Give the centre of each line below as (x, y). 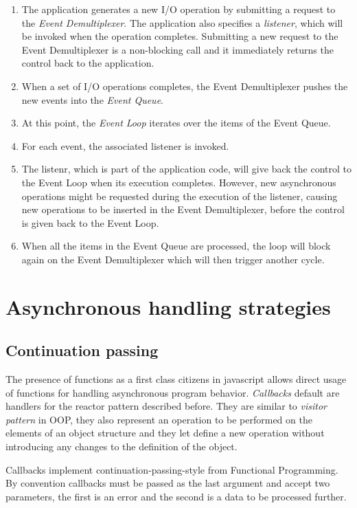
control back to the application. (88, 63)
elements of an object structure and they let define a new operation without (165, 433)
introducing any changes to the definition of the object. (122, 446)
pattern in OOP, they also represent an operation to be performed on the (159, 419)
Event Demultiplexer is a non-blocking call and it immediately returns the (177, 49)
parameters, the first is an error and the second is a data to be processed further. (176, 496)
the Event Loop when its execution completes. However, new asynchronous (179, 182)
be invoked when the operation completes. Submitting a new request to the (180, 36)
